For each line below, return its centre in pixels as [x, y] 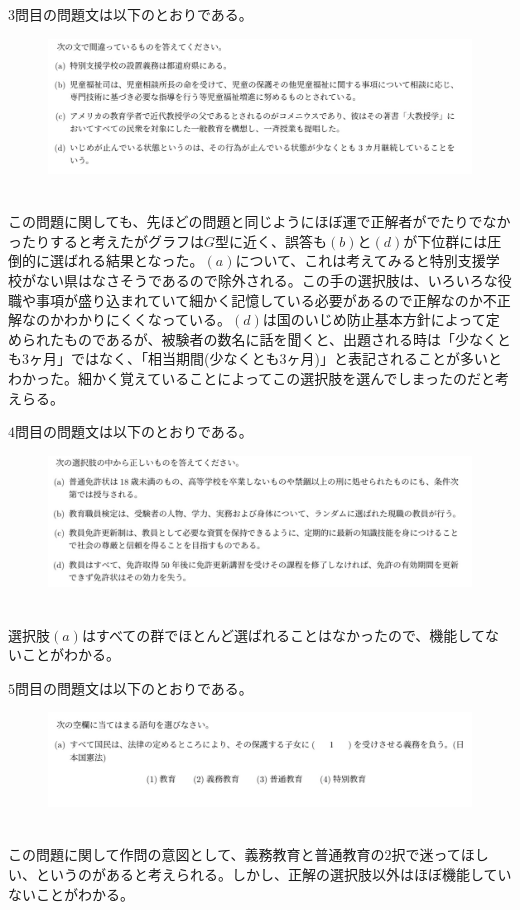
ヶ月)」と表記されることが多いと [394, 358]
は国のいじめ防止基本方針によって [374, 319]
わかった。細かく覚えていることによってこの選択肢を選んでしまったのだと [251, 377]
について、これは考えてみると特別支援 [360, 260]
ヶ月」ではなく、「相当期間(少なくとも [154, 358]
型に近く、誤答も [271, 240]
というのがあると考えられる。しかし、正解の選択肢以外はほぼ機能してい [273, 873]
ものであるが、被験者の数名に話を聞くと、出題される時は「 [259, 338]
